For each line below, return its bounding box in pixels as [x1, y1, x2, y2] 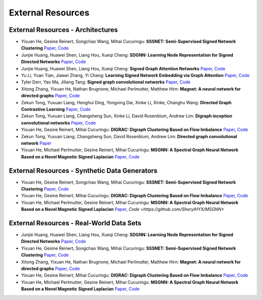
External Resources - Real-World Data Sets [9, 219, 142, 227]
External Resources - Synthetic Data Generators [9, 166, 158, 174]
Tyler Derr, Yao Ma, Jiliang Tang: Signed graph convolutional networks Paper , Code [21, 79, 191, 85]
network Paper [21, 140, 52, 146]
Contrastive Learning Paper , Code [21, 106, 91, 112]
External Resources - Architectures [9, 26, 118, 34]
